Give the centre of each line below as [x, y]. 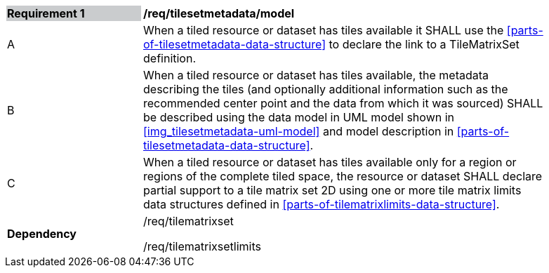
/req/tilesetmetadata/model [219, 13]
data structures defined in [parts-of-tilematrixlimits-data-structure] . [322, 204]
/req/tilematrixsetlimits [202, 246]
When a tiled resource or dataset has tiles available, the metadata [316, 75]
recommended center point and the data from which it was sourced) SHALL [343, 103]
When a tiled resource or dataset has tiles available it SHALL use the [324, 30]
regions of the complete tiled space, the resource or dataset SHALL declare [343, 176]
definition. [170, 58]
